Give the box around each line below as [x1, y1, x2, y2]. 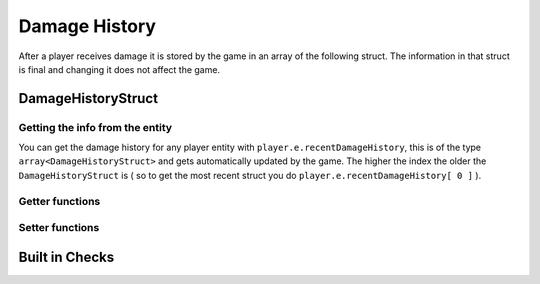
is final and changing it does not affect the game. [18, 63, 220, 75]
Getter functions [18, 194, 101, 208]
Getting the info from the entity [18, 120, 173, 134]
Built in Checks [18, 248, 115, 265]
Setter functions [18, 221, 100, 235]
